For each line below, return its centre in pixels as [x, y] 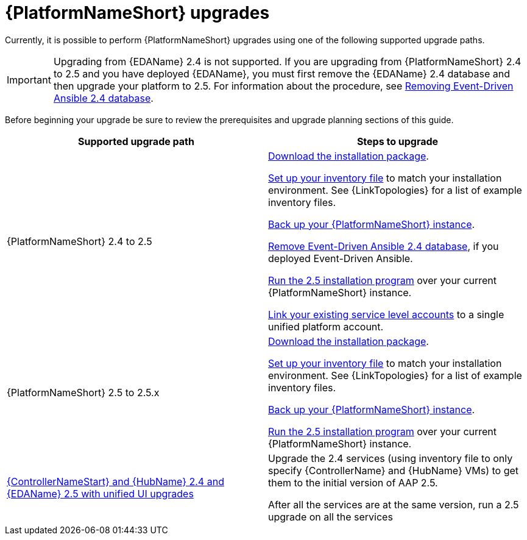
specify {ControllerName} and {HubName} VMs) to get [394, 470]
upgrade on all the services [331, 517]
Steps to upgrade [398, 141]
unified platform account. [326, 326]
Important [29, 80]
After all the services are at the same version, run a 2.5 [394, 504]
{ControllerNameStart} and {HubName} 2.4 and [115, 481]
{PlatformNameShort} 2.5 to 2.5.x [83, 392]
